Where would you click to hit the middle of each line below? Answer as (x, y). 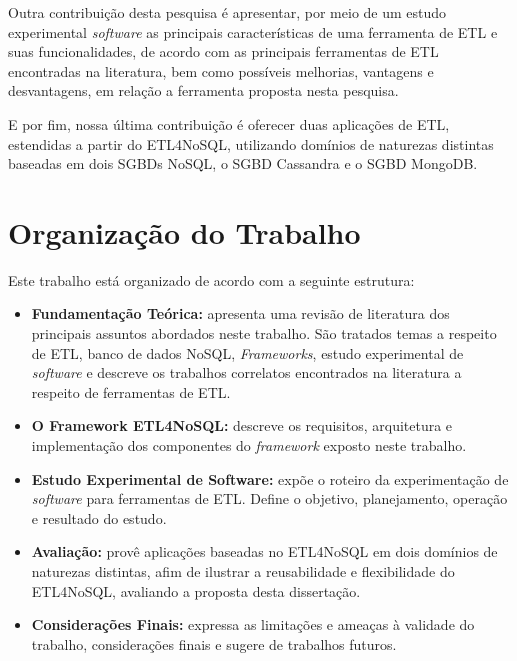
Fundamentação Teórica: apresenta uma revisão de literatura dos (240, 313)
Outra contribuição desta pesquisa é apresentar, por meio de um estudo (227, 12)
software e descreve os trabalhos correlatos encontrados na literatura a (246, 372)
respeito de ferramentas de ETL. (131, 391)
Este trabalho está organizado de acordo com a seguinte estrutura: (211, 279)
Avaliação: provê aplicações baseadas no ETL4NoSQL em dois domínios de (264, 551)
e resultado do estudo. (99, 517)
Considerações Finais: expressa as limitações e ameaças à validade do (253, 624)
